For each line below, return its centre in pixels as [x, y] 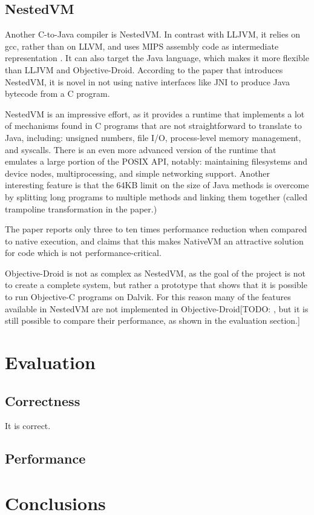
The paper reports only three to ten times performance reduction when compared [156, 229]
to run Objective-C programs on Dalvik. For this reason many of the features [148, 297]
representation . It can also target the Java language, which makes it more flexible [157, 58]
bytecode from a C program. [57, 93]
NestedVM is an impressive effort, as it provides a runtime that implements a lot [155, 113]
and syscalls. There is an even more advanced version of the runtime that [141, 149]
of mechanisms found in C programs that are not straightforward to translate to [153, 126]
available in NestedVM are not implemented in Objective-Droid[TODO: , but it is [157, 308]
